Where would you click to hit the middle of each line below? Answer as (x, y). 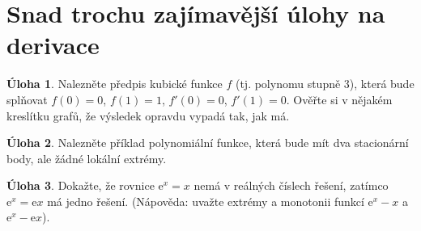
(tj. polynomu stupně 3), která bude (325, 84)
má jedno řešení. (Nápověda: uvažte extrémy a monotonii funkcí (206, 201)
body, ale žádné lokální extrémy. (87, 158)
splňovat (27, 99)
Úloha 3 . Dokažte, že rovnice (81, 185)
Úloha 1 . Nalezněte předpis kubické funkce (115, 84)
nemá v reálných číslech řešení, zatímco (291, 185)
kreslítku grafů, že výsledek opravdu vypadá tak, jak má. (148, 115)
